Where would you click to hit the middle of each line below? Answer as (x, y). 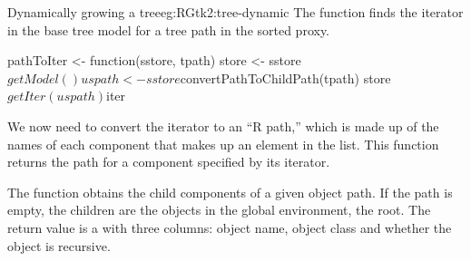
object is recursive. (59, 245)
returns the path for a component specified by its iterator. (169, 162)
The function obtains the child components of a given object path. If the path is (230, 192)
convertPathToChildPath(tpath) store (285, 77)
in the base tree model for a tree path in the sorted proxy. (169, 29)
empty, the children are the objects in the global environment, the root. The (219, 210)
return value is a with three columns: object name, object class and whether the (230, 227)
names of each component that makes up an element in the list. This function (223, 144)
